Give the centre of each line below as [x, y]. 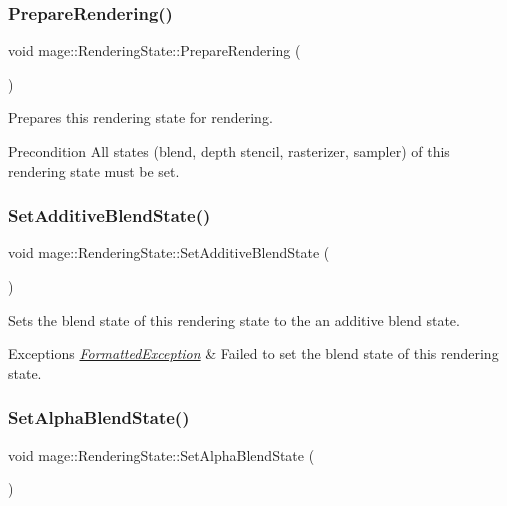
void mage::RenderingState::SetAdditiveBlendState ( [169, 252]
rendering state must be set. [94, 170]
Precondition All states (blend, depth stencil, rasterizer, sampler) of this [229, 151]
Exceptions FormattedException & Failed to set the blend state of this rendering [253, 353]
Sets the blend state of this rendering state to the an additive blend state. [234, 319]
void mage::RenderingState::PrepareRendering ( [154, 50]
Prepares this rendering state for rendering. [140, 117]
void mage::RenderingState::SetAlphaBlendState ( [161, 454]
